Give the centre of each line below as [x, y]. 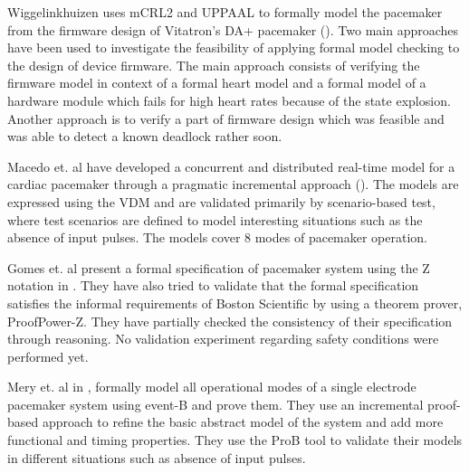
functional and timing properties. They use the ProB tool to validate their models [235, 440]
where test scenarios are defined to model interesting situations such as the [215, 219]
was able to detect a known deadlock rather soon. [145, 136]
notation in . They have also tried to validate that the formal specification [213, 285]
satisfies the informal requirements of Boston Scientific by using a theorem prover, [235, 303]
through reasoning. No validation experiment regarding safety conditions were [223, 339]
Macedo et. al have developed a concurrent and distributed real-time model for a [231, 166]
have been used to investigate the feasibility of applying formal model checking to [234, 47]
